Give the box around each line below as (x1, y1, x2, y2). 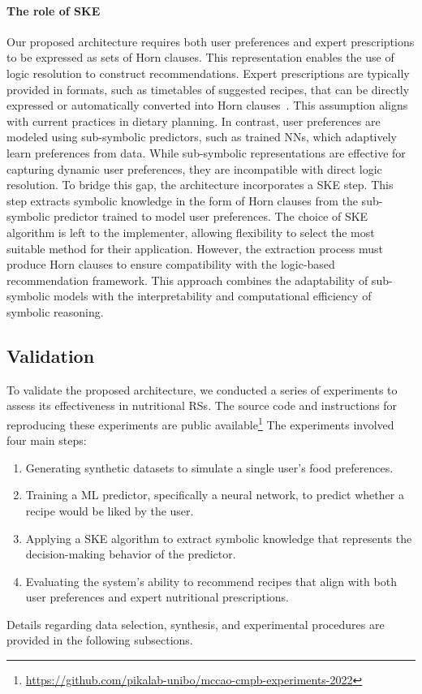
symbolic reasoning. (6, 303, 104, 320)
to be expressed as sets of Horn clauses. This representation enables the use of (6, 49, 394, 66)
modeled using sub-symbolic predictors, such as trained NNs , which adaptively (6, 128, 397, 145)
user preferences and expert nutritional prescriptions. (25, 588, 289, 606)
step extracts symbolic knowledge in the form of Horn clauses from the (6, 192, 358, 209)
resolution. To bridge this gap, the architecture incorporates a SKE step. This (6, 176, 394, 193)
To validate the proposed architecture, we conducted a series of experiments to (6, 381, 398, 398)
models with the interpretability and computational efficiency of (54, 287, 372, 304)
